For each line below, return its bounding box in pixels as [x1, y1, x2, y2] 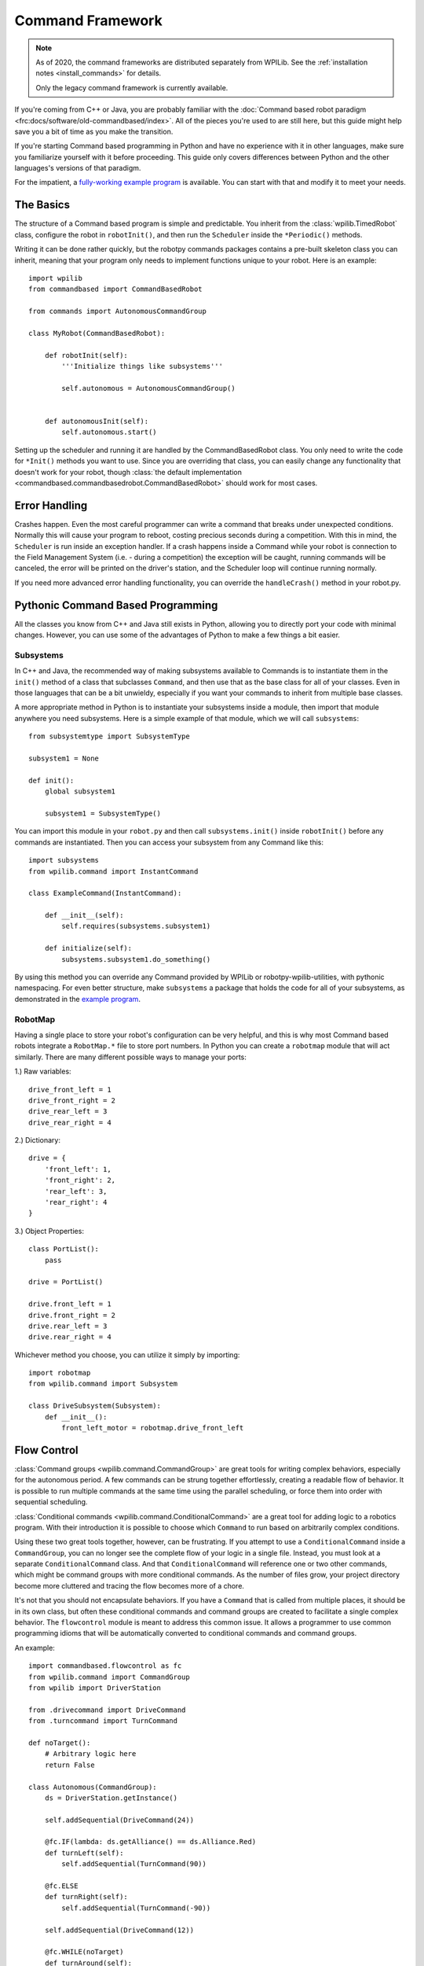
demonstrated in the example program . [14, 994, 141, 1003]
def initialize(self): [44, 944, 133, 953]
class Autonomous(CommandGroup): [28, 1782, 157, 1791]
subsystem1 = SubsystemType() [44, 808, 161, 818]
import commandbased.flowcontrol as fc [28, 1662, 182, 1670]
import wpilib [28, 274, 82, 282]
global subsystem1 [44, 787, 116, 796]
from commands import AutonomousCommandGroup [28, 307, 207, 316]
